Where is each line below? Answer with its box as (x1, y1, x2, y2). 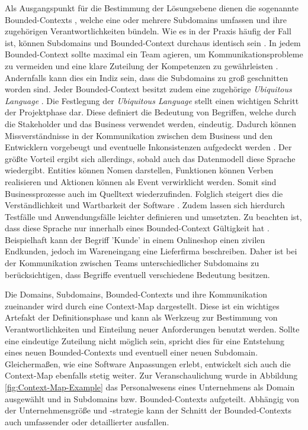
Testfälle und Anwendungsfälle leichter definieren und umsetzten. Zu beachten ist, (5, 210, 302, 222)
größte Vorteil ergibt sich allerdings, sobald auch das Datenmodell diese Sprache (5, 152, 296, 164)
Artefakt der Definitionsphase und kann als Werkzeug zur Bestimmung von (5, 311, 278, 324)
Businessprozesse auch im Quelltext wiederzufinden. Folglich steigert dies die (5, 187, 283, 199)
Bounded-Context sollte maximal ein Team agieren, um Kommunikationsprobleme (5, 48, 303, 60)
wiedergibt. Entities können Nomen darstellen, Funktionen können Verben (5, 164, 274, 176)
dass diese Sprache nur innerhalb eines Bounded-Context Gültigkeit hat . (5, 222, 269, 234)
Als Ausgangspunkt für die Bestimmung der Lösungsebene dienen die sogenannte (5, 2, 299, 14)
